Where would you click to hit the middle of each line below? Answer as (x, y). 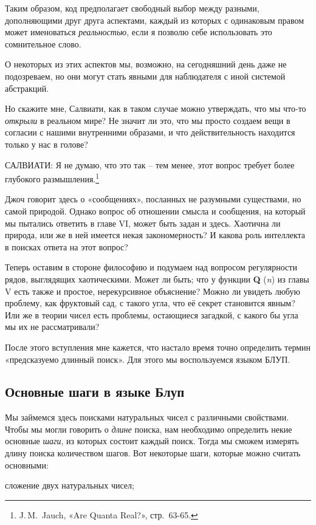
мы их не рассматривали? (52, 327)
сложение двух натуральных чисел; (70, 485)
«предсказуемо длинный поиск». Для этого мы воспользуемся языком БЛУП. (148, 359)
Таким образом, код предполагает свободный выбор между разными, (132, 8)
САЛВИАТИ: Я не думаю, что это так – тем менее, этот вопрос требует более (150, 164)
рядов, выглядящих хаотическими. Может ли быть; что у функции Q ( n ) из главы (157, 279)
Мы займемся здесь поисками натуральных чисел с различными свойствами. (147, 417)
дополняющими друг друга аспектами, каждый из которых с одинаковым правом (155, 20)
